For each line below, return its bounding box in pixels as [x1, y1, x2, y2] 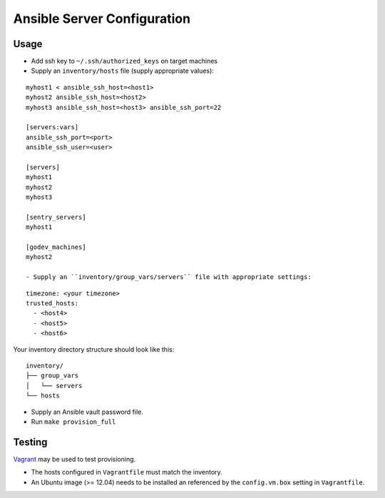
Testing [13, 436, 48, 448]
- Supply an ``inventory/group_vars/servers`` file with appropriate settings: [26, 273, 312, 281]
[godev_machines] [26, 243, 86, 251]
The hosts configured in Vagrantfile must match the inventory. [31, 468, 222, 477]
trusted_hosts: [26, 300, 79, 308]
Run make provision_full [31, 417, 116, 426]
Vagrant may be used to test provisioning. [13, 454, 136, 463]
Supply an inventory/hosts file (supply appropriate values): [31, 66, 214, 75]
